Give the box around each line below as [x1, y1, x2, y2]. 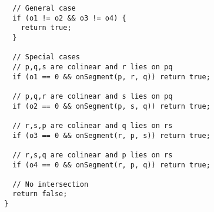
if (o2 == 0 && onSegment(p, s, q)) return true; [12, 102, 210, 110]
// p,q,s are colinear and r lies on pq [12, 62, 173, 71]
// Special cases [12, 53, 80, 62]
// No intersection [12, 180, 89, 189]
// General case [12, 4, 76, 12]
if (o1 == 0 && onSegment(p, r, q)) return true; [12, 72, 210, 81]
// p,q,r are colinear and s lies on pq [12, 92, 173, 100]
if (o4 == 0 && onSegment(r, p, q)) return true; [12, 160, 210, 169]
